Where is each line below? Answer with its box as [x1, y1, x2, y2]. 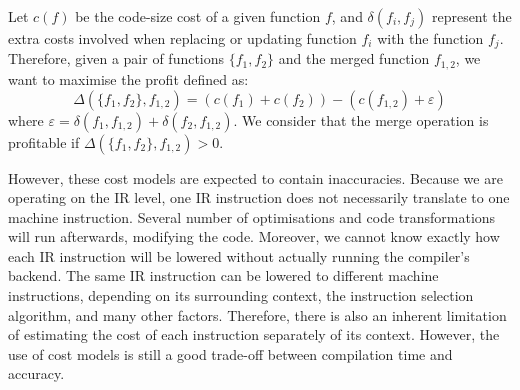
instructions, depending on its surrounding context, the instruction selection [8, 285, 474, 306]
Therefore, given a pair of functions [8, 48, 225, 69]
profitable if [8, 131, 80, 152]
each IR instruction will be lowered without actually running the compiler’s [8, 245, 470, 266]
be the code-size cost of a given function [75, 6, 321, 26]
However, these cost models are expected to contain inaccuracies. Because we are [8, 167, 503, 188]
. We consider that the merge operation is [233, 109, 489, 130]
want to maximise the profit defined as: [8, 68, 249, 89]
